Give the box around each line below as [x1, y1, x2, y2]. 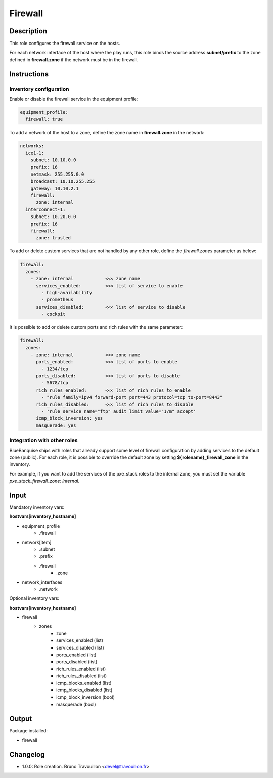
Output [9, 714, 32, 723]
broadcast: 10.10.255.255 [30, 179, 95, 184]
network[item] [22, 539, 52, 545]
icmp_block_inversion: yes [36, 415, 103, 421]
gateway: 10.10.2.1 [30, 185, 79, 191]
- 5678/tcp [41, 380, 68, 386]
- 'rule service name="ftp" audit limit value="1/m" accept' [41, 409, 196, 414]
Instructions [9, 70, 49, 78]
